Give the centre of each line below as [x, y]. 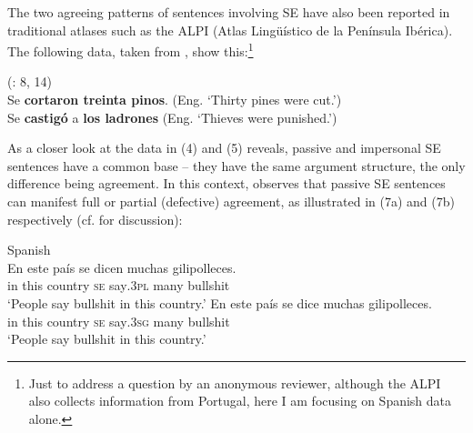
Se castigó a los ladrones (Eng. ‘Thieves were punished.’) [172, 117]
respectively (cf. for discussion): [95, 219]
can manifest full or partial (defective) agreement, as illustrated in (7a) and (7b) [231, 201]
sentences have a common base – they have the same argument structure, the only [236, 165]
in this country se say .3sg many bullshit [119, 321]
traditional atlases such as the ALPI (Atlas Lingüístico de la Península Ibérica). [230, 30]
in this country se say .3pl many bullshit [119, 285]
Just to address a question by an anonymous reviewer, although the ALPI [235, 383]
